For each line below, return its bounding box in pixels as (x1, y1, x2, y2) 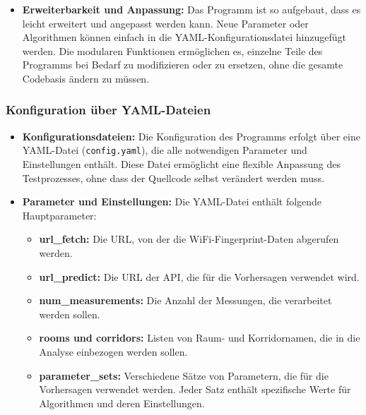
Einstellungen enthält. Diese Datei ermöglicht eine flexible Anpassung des (22, 157, 341, 172)
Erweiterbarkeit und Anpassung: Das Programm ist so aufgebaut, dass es (22, 2, 361, 16)
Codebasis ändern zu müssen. (22, 71, 150, 85)
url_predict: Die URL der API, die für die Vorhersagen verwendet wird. (39, 269, 360, 284)
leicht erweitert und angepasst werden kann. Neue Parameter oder (22, 16, 309, 30)
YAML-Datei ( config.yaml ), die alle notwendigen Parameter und (22, 143, 307, 157)
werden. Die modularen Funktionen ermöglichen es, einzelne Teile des (22, 43, 323, 58)
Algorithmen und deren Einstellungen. (39, 395, 205, 410)
